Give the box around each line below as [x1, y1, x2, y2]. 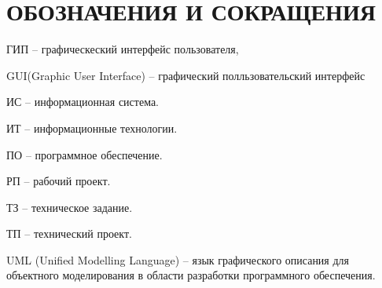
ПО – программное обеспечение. [6, 146, 163, 162]
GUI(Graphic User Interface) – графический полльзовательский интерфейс [6, 67, 365, 83]
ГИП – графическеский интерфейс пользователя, [6, 41, 239, 57]
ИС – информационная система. [6, 93, 159, 110]
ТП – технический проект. [6, 225, 132, 242]
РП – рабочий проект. [6, 173, 111, 189]
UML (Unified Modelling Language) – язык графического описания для [6, 251, 350, 268]
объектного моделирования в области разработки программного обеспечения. [6, 267, 376, 283]
